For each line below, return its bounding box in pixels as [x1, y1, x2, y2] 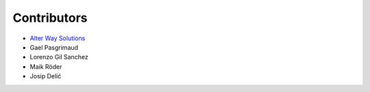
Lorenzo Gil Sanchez [29, 53, 88, 61]
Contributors [12, 10, 88, 25]
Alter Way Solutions [29, 34, 86, 42]
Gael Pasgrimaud [29, 43, 79, 51]
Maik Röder [29, 62, 62, 71]
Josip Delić [29, 72, 62, 80]
